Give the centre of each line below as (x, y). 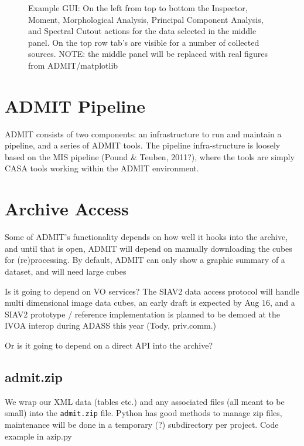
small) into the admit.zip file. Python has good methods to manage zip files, (144, 413)
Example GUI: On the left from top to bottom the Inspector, (138, 8)
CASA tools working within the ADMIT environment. (102, 168)
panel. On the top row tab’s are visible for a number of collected (144, 42)
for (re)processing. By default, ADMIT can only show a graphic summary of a (145, 260)
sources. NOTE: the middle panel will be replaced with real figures (148, 54)
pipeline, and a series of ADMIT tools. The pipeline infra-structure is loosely (143, 145)
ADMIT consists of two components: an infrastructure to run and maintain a (143, 134)
